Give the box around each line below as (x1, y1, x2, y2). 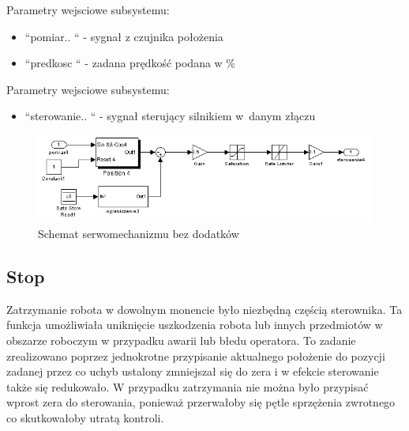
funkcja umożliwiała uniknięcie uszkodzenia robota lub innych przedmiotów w (6, 316, 383, 333)
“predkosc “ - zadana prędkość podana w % (24, 55, 236, 71)
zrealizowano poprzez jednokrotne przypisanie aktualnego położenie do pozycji (6, 347, 385, 364)
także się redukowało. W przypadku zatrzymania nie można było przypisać (6, 378, 369, 395)
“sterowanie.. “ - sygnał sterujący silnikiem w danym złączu (24, 108, 316, 124)
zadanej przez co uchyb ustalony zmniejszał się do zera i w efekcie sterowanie (6, 363, 379, 380)
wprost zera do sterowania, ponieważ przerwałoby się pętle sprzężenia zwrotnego (6, 394, 396, 410)
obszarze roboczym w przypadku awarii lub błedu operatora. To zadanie (6, 331, 356, 348)
